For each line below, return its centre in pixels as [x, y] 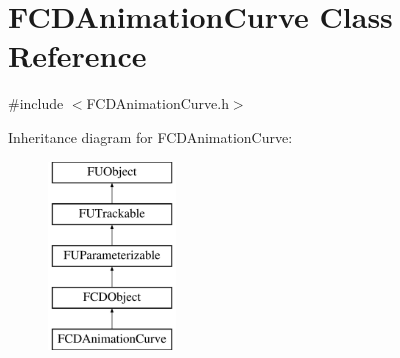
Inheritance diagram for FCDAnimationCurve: [150, 136]
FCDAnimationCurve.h [157, 103]
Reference [77, 55]
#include [36, 103]
